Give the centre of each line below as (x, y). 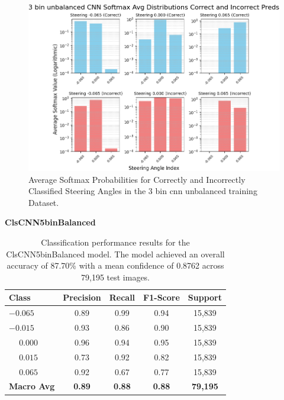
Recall (122, 297)
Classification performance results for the (115, 242)
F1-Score (162, 297)
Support (205, 297)
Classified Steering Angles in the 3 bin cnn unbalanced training (143, 191)
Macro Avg (32, 386)
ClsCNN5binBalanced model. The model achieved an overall (115, 254)
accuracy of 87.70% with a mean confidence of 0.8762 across (115, 265)
